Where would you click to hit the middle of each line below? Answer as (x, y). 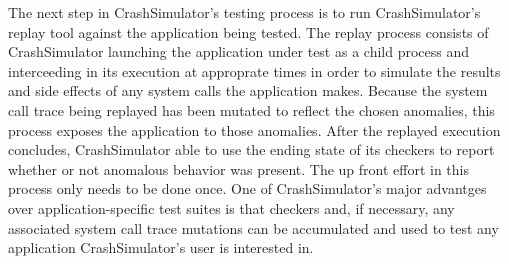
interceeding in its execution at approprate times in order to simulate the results (254, 70)
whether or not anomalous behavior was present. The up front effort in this (238, 168)
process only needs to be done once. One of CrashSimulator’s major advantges (247, 188)
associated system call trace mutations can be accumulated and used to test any (253, 227)
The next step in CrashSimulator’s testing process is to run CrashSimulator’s (244, 12)
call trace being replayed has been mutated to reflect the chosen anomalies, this (251, 109)
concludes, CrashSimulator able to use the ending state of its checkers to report (251, 149)
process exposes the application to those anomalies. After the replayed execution (254, 129)
